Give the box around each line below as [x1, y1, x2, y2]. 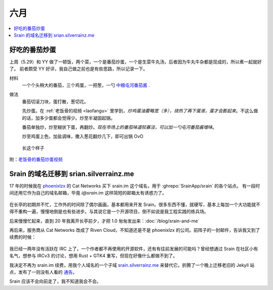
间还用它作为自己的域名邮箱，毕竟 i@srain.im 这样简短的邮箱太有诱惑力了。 [9, 190, 167, 196]
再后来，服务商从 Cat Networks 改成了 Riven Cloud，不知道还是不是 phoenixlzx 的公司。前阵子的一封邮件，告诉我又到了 [9, 227, 260, 233]
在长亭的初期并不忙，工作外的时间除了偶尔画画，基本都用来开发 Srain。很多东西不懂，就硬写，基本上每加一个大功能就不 [9, 201, 260, 207]
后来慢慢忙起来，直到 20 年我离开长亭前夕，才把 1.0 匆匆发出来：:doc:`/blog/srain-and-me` [9, 218, 200, 224]
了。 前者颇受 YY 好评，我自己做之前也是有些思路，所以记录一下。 [9, 66, 148, 72]
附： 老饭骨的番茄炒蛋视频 [9, 157, 63, 163]
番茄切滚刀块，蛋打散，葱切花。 [22, 99, 88, 105]
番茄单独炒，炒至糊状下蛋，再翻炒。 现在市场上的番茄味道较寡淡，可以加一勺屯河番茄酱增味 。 [22, 124, 217, 130]
